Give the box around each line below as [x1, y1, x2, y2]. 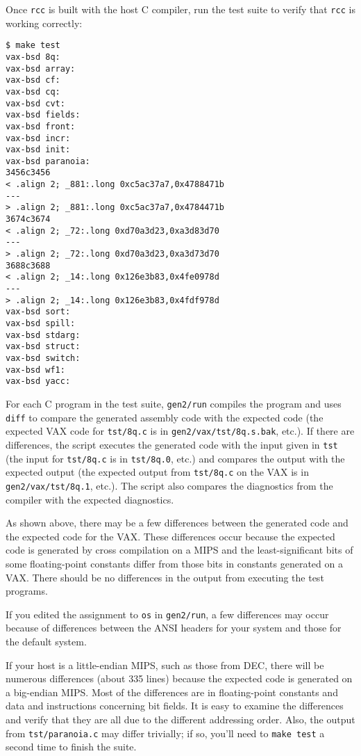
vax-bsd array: [6, 63, 76, 74]
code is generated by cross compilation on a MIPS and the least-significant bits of [6, 542, 353, 557]
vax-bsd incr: [6, 133, 71, 143]
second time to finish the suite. [6, 739, 137, 754]
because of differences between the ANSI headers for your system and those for [6, 620, 342, 635]
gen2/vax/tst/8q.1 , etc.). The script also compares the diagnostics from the [6, 478, 333, 492]
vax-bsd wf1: [6, 364, 65, 375]
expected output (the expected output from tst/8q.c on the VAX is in [6, 465, 309, 479]
